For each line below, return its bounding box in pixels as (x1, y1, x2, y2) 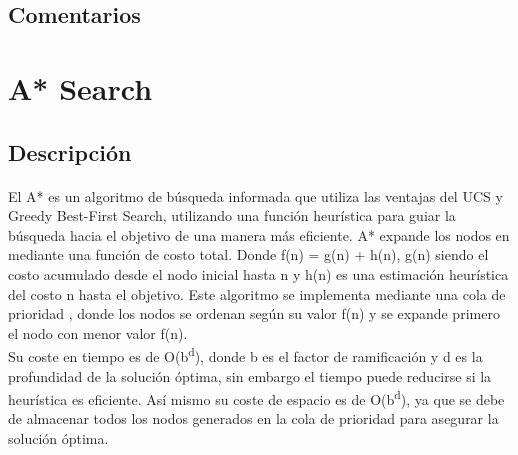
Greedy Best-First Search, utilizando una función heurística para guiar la (8, 205, 456, 226)
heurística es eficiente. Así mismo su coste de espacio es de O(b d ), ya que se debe (8, 386, 505, 409)
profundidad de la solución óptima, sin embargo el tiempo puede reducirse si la (8, 365, 492, 386)
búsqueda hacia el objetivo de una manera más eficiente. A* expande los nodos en (8, 224, 510, 245)
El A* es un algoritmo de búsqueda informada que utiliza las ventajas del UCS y (8, 185, 503, 206)
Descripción (8, 136, 132, 167)
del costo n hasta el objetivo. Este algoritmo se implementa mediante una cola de (8, 283, 506, 304)
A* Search (8, 67, 153, 108)
